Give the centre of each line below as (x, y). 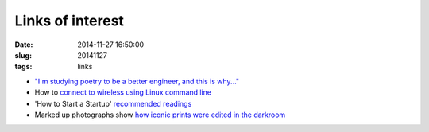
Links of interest (70, 21)
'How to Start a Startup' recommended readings (113, 103)
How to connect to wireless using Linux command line (123, 92)
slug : (23, 55)
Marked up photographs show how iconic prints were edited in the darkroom (160, 115)
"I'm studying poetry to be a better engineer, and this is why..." (137, 81)
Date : (24, 45)
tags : (23, 67)
